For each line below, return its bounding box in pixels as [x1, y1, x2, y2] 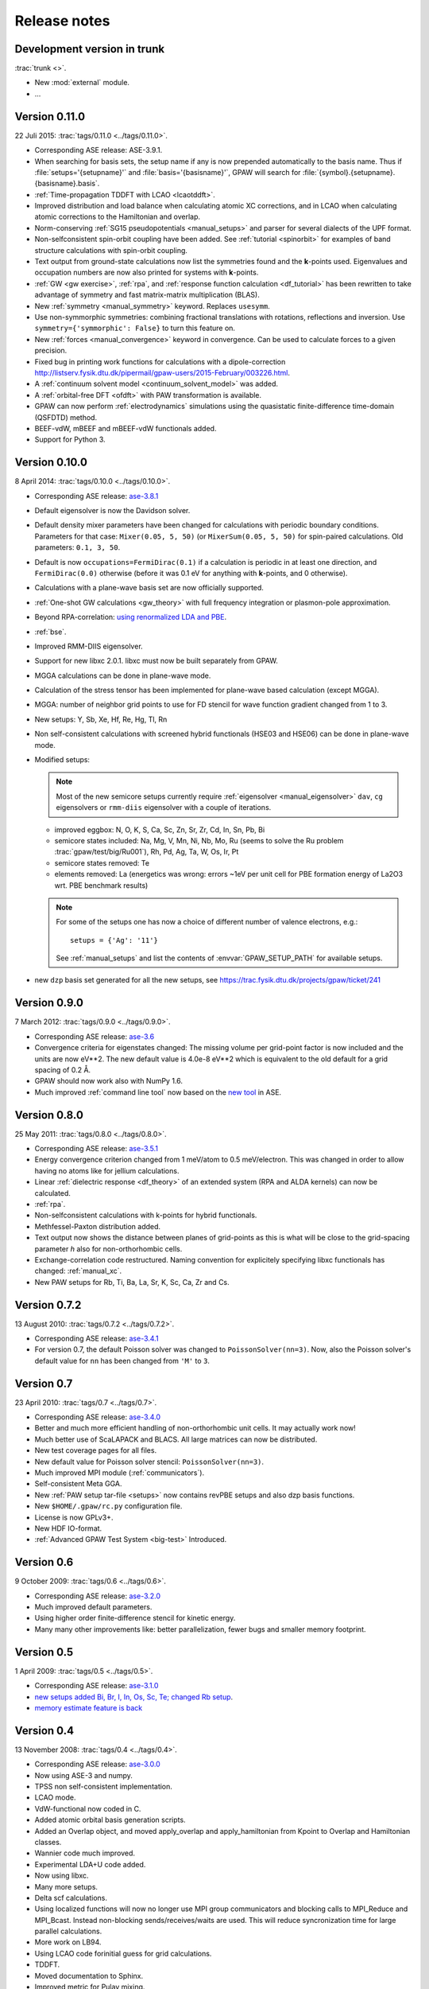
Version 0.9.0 [14, 996, 83, 1010]
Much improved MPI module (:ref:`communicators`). [34, 1468, 205, 1477]
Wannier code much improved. [34, 1848, 135, 1858]
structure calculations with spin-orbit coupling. [34, 245, 188, 255]
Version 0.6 [14, 1555, 74, 1569]
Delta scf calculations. [34, 1893, 107, 1902]
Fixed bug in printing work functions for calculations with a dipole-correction [34, 356, 286, 366]
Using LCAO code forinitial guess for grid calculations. [34, 1948, 212, 1958]
